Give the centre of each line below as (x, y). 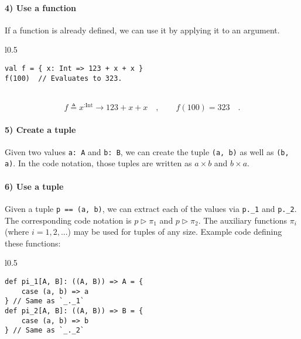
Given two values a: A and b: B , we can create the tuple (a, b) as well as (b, (147, 151)
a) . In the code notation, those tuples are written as (98, 163)
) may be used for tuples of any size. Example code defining (175, 232)
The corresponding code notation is (68, 220)
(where (17, 232)
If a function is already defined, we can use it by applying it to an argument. (142, 30)
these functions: (33, 243)
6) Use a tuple (34, 186)
